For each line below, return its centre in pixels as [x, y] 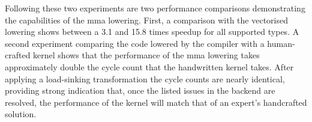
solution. [21, 114]
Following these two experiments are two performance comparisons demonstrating [155, 8]
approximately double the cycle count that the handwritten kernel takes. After [149, 66]
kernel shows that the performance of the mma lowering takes [146, 55]
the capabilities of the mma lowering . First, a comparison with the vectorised [146, 20]
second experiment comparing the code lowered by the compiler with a [135, 43]
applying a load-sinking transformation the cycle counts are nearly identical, [145, 78]
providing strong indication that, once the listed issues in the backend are [140, 90]
